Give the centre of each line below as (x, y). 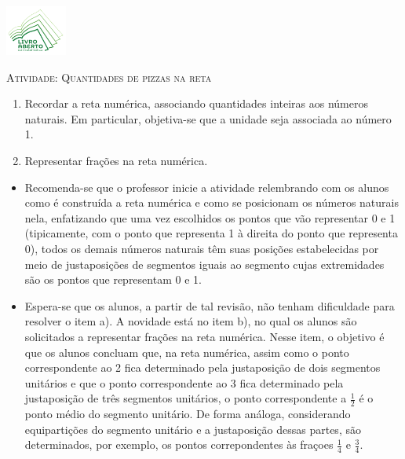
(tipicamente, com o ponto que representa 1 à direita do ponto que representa (211, 233)
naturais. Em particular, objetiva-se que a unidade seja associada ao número (208, 118)
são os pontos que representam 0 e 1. (113, 279)
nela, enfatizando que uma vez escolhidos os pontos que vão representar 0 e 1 (210, 217)
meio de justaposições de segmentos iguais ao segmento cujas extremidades (204, 264)
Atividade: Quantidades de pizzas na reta (109, 77)
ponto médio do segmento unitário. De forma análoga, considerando (188, 414)
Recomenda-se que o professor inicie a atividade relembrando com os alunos (207, 187)
